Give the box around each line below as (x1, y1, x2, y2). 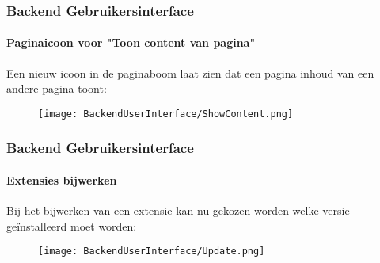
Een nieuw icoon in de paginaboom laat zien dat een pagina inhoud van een (6, 64, 374, 81)
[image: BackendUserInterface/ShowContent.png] (38, 108, 294, 120)
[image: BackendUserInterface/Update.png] (38, 246, 265, 257)
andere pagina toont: (6, 80, 107, 97)
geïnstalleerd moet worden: (6, 217, 137, 234)
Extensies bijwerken (6, 171, 117, 188)
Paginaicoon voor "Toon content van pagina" (6, 34, 256, 51)
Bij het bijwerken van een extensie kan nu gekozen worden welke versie (6, 202, 350, 219)
